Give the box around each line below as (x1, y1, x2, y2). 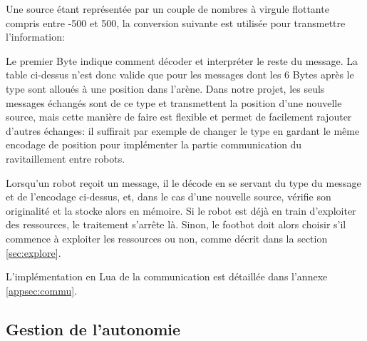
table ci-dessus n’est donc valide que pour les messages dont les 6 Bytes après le (6, 67, 354, 82)
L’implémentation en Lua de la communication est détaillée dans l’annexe (6, 269, 328, 284)
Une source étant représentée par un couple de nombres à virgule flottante (6, 1, 329, 16)
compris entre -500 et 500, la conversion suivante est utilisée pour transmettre (6, 15, 346, 30)
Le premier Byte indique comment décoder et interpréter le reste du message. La (6, 53, 358, 68)
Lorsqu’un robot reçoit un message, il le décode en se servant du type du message (6, 175, 361, 190)
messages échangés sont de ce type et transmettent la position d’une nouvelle (6, 95, 342, 110)
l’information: (6, 29, 65, 44)
